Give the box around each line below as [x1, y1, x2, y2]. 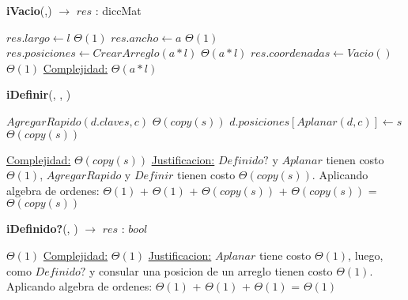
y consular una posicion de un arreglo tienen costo [89, 262, 333, 279]
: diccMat [95, 2, 142, 18]
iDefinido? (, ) [6, 220, 78, 237]
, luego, [348, 246, 383, 263]
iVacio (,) [6, 2, 52, 18]
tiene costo [259, 246, 312, 263]
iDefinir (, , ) [6, 86, 71, 103]
